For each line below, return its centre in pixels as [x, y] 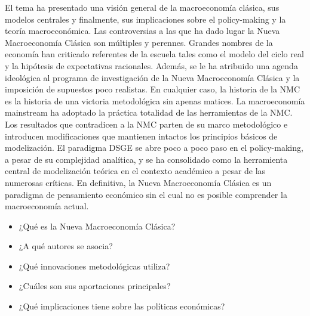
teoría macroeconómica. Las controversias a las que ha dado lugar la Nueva [142, 31]
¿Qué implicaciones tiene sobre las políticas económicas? [122, 306]
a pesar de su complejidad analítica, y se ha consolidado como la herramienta [146, 159]
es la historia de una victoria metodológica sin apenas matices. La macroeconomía [155, 100]
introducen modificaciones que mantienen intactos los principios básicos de [141, 136]
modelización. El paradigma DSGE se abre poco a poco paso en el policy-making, [154, 148]
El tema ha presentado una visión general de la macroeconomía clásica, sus [142, 7]
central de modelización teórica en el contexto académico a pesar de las [135, 171]
